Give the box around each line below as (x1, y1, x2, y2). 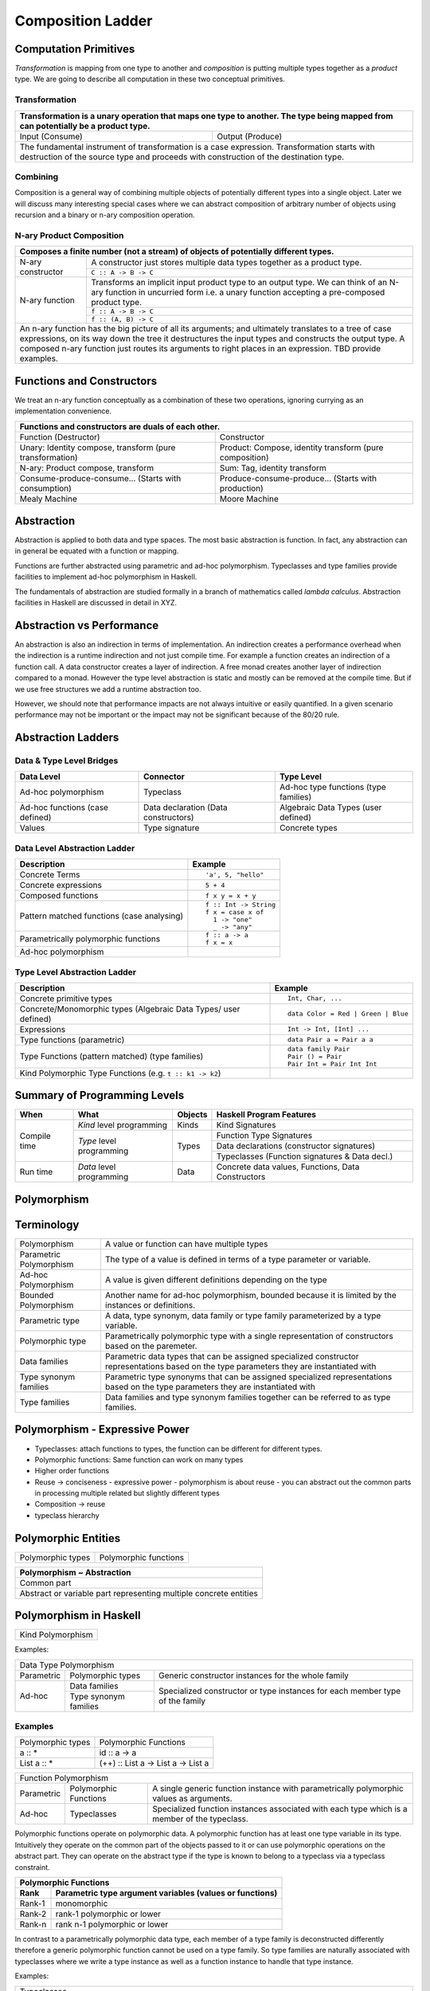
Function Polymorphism (19, 1773, 109, 1784)
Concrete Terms (19, 869, 80, 880)
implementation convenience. (14, 406, 112, 416)
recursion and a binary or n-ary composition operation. (14, 210, 195, 220)
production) (219, 483, 264, 494)
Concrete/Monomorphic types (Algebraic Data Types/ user (19, 1003, 240, 1015)
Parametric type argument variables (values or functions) (55, 1887, 278, 1899)
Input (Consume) (19, 131, 83, 142)
